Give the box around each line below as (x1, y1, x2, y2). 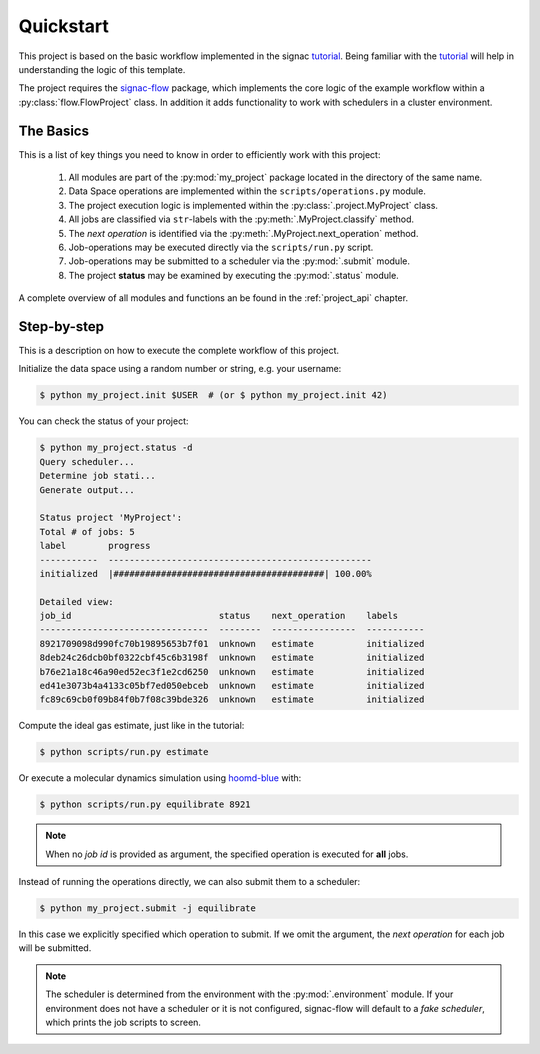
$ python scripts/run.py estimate (39, 746, 209, 758)
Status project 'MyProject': (39, 512, 183, 524)
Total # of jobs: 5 (39, 526, 135, 537)
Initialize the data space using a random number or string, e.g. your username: (18, 363, 342, 375)
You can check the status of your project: (18, 415, 189, 427)
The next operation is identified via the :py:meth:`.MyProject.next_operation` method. (68, 227, 419, 239)
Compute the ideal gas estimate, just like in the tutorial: (18, 720, 245, 732)
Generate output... (39, 484, 135, 495)
